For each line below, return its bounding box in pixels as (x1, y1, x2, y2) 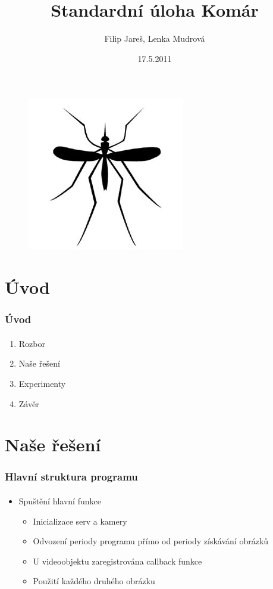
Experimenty (18, 377, 66, 389)
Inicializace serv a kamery (33, 514, 127, 527)
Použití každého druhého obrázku (33, 575, 155, 587)
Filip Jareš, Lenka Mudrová (104, 32, 205, 45)
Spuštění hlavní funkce (18, 494, 101, 507)
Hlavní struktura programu (5, 469, 138, 484)
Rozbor (18, 337, 45, 349)
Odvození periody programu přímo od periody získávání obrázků (33, 535, 269, 547)
